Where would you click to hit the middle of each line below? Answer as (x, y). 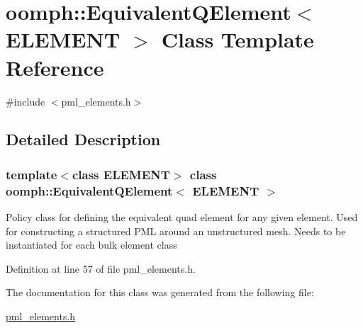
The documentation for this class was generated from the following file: (160, 292)
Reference (55, 67)
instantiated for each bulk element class (91, 245)
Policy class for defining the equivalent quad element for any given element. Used (182, 217)
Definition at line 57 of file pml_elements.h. (101, 268)
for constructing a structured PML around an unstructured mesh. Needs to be (176, 231)
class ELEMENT (121, 174)
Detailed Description (83, 139)
